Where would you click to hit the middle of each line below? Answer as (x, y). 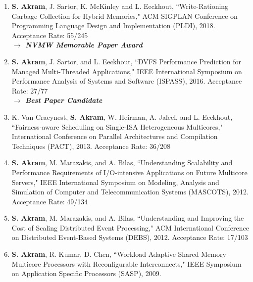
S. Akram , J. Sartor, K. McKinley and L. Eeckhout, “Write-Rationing (120, 6)
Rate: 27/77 (30, 90)
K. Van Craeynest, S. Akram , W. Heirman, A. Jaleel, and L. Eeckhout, (122, 117)
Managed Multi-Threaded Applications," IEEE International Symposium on (127, 71)
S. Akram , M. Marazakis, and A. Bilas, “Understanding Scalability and (122, 163)
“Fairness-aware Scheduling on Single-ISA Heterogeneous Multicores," (117, 126)
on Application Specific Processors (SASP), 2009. (86, 273)
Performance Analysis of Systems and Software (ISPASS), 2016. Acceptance (127, 81)
